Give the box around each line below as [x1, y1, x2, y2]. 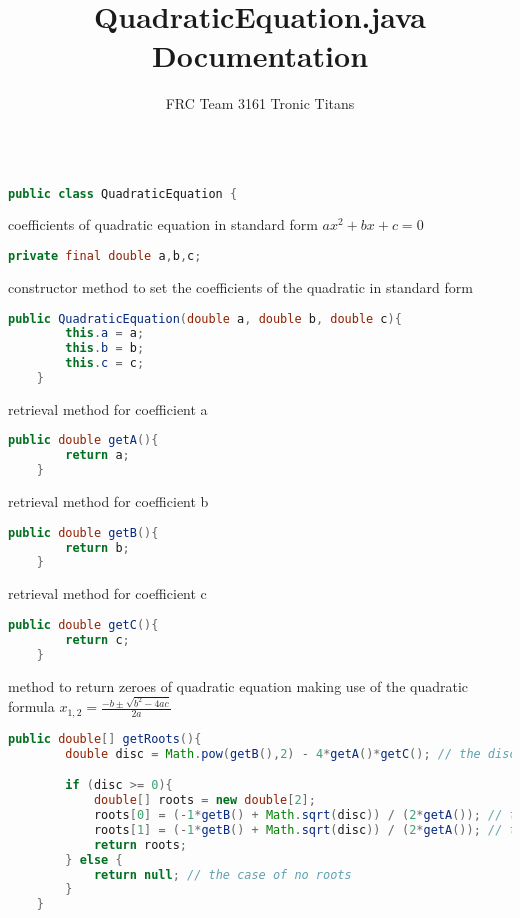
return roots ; [93, 837, 187, 852]
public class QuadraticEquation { [8, 186, 238, 201]
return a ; [65, 448, 130, 463]
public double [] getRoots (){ [8, 731, 202, 746]
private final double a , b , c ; [8, 249, 202, 264]
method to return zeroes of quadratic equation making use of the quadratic [8, 675, 469, 696]
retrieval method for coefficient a [8, 398, 208, 419]
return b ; [65, 540, 130, 555]
